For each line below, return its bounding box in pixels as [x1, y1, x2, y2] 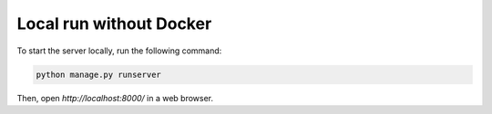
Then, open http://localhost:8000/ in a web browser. [16, 92, 214, 103]
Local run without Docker [16, 14, 212, 33]
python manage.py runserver [36, 69, 161, 80]
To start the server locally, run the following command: [16, 45, 222, 56]
